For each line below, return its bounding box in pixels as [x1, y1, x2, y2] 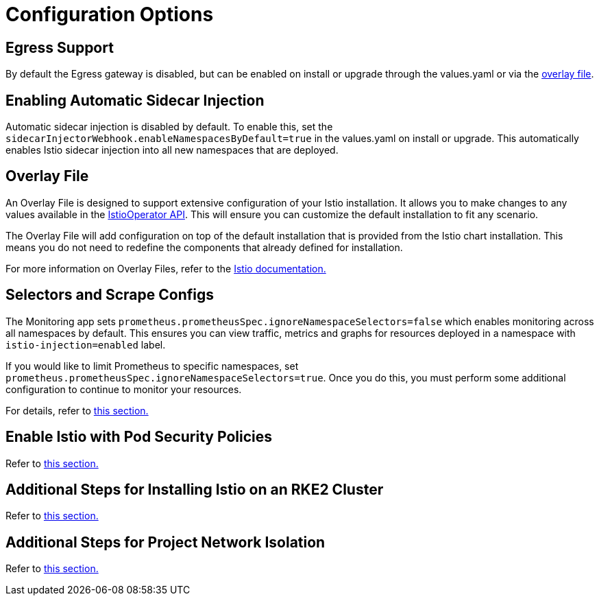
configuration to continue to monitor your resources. [5, 383, 242, 395]
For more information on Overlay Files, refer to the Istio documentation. [5, 262, 326, 274]
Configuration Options [5, 3, 214, 26]
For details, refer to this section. [5, 404, 149, 416]
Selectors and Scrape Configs [5, 286, 214, 304]
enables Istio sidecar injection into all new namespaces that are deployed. [5, 144, 339, 156]
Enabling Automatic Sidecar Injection [5, 91, 265, 109]
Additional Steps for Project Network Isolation [5, 533, 326, 551]
